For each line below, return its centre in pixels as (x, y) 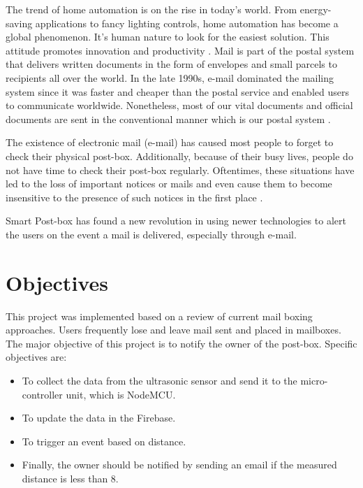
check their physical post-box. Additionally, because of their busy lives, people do (179, 156)
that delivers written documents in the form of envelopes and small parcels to (171, 64)
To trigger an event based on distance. (104, 441)
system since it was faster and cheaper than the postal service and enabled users (177, 91)
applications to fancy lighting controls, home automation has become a (187, 23)
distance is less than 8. (70, 478)
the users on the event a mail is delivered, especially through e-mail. (151, 234)
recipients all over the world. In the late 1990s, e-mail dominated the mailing (170, 77)
